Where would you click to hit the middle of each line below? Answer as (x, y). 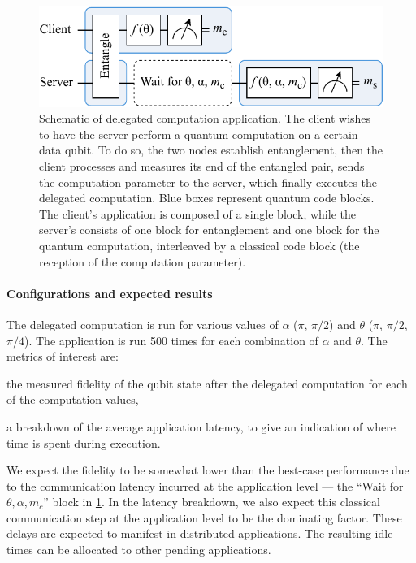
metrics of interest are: (63, 356)
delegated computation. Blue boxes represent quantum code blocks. (207, 198)
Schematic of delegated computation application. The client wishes (205, 118)
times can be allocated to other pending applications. (139, 550)
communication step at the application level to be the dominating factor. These (204, 517)
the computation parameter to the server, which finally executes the (208, 182)
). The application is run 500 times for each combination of (171, 340)
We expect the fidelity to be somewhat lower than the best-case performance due (208, 470)
